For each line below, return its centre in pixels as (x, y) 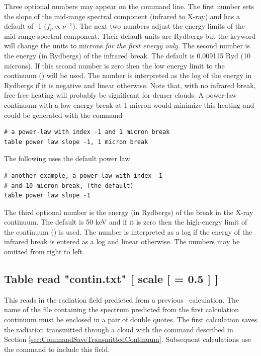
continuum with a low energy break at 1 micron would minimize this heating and (129, 104)
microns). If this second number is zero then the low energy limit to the (114, 65)
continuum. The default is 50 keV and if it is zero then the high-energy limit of (126, 222)
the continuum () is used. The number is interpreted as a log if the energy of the (128, 231)
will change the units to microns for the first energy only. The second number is (127, 46)
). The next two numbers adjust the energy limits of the (159, 26)
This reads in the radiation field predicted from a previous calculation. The (122, 299)
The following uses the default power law (67, 158)
